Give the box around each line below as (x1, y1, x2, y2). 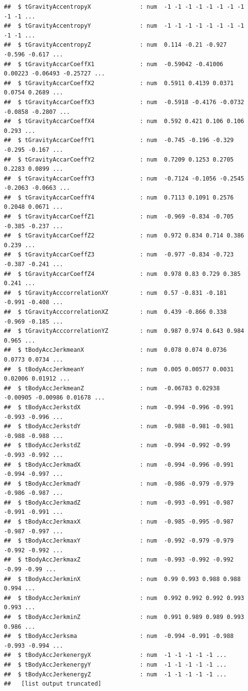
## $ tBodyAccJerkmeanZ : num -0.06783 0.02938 (4, 384, 220, 392)
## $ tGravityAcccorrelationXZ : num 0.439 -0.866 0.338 (4, 309, 227, 315)
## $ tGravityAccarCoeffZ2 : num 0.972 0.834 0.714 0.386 (4, 232, 244, 239)
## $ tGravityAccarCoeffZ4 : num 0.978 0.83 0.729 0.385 (4, 270, 241, 277)
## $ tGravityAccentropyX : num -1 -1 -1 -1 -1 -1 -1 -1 (4, 3, 244, 10)
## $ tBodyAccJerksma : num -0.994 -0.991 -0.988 (4, 633, 234, 640)
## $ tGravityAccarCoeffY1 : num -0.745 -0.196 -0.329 (4, 137, 234, 144)
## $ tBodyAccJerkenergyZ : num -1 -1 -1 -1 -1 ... (4, 671, 227, 678)
